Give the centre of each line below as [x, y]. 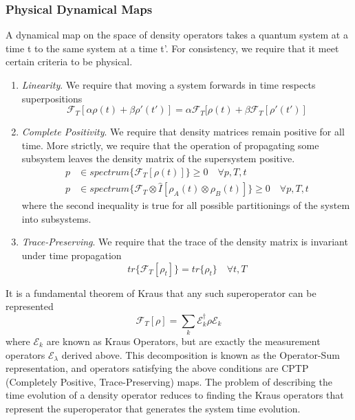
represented [30, 306]
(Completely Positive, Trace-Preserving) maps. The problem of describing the [169, 381]
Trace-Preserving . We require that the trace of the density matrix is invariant [185, 242]
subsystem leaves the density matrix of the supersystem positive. [158, 158]
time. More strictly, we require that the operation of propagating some [170, 145]
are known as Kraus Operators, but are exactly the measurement [183, 341]
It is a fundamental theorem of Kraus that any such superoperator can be [161, 292]
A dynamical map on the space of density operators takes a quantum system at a [177, 35]
